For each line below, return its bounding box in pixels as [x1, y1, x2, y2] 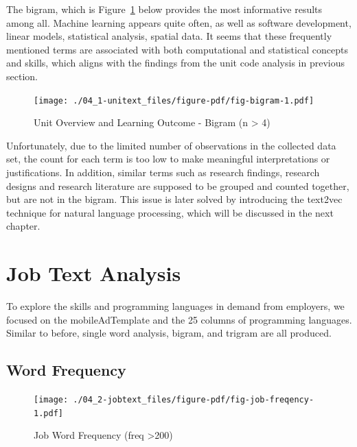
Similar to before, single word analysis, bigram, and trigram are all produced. [6, 326, 332, 340]
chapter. [6, 219, 41, 233]
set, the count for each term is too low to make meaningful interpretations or [6, 152, 330, 166]
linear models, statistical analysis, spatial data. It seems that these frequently [6, 29, 332, 43]
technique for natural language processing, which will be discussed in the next [6, 205, 334, 219]
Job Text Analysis [6, 259, 181, 287]
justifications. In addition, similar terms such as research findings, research [6, 165, 320, 179]
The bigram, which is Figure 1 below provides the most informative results [6, 2, 323, 16]
